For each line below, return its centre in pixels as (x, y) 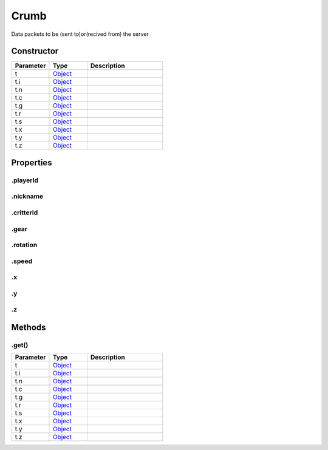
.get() (20, 345)
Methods (29, 327)
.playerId (25, 180)
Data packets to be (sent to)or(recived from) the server (80, 34)
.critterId (25, 213)
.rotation (24, 245)
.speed (22, 261)
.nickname (27, 196)
